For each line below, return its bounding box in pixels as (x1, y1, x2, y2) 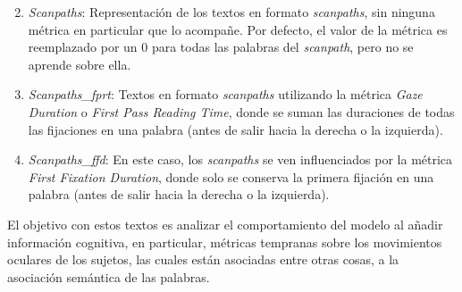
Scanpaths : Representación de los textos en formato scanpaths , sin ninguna (28, 3, 435, 21)
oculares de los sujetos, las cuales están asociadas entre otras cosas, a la (7, 250, 399, 269)
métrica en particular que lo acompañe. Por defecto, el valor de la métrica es (28, 20, 448, 38)
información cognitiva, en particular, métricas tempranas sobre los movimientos (7, 232, 442, 251)
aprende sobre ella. (28, 54, 131, 73)
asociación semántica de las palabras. (7, 267, 210, 286)
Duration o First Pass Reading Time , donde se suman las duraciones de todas (28, 102, 455, 121)
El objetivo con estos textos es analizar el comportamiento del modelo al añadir (7, 214, 443, 233)
